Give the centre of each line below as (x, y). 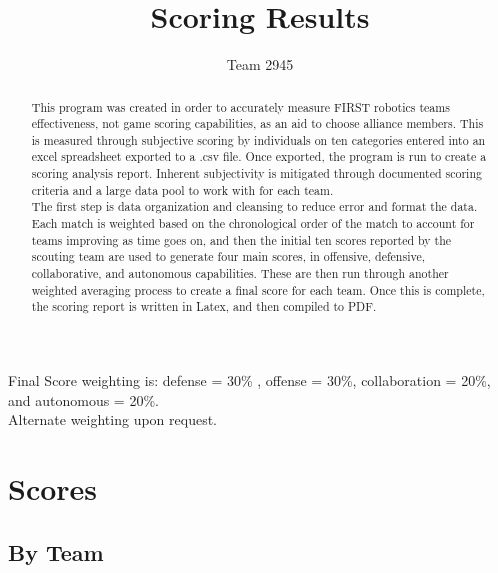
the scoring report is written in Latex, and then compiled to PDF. (204, 306)
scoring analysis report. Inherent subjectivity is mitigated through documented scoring (256, 173)
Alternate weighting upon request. (113, 419)
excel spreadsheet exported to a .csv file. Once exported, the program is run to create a (259, 156)
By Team (56, 551)
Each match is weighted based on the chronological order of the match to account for (253, 223)
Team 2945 (260, 64)
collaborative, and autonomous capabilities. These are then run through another (240, 273)
